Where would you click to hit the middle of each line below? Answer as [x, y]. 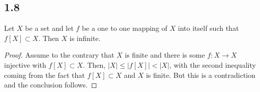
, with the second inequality [212, 64]
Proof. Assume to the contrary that [59, 55]
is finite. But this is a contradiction [201, 75]
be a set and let [49, 28]
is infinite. [85, 38]
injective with [25, 64]
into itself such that [208, 28]
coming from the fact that [45, 75]
